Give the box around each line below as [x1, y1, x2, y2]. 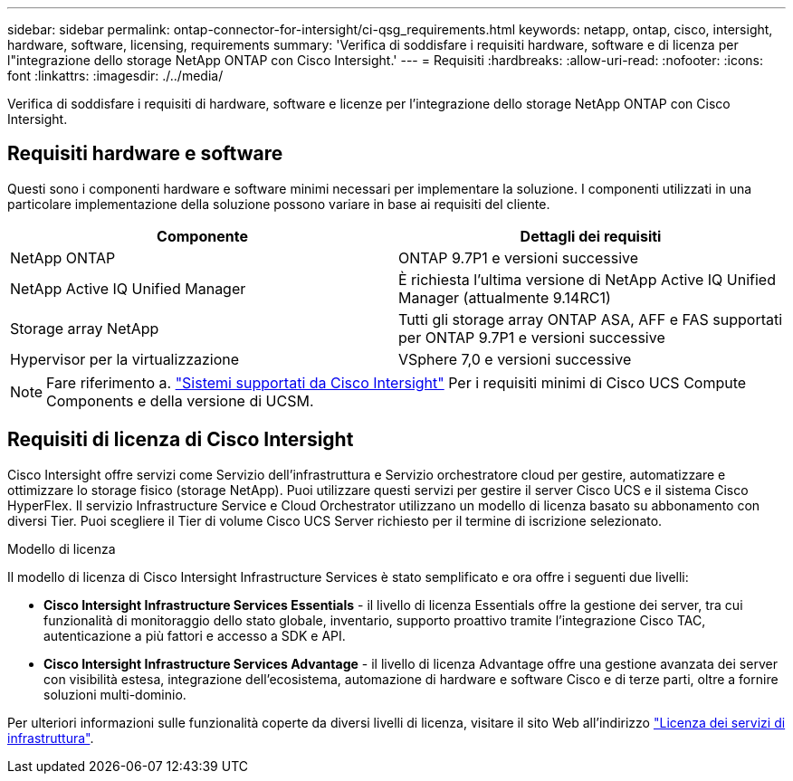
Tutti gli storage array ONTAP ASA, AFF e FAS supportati [398, 310, 783, 329]
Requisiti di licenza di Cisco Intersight [7, 428, 354, 452]
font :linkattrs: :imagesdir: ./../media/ [7, 68, 224, 83]
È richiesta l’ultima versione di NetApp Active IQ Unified [398, 270, 776, 289]
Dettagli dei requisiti [520, 226, 662, 245]
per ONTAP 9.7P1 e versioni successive [398, 328, 665, 347]
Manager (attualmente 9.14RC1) [398, 288, 611, 307]
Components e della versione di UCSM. [46, 391, 314, 410]
